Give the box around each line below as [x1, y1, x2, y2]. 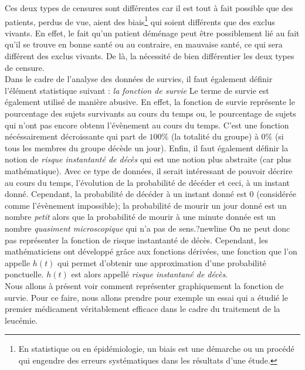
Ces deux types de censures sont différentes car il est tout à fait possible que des [5, 2, 293, 13]
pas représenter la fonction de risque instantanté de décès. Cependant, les [5, 233, 268, 246]
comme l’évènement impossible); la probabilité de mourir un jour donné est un [5, 199, 287, 211]
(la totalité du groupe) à [171, 130, 259, 142]
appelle [5, 256, 30, 269]
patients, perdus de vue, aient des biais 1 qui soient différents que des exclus [5, 13, 275, 28]
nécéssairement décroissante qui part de [5, 130, 147, 142]
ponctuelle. [5, 268, 44, 280]
